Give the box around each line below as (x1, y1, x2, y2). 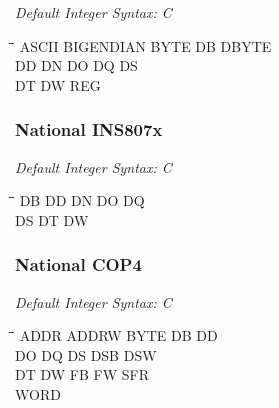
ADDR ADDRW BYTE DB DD (19, 325, 218, 346)
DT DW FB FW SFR (15, 364, 149, 385)
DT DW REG (15, 74, 101, 95)
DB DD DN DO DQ (19, 190, 145, 211)
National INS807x (15, 117, 163, 142)
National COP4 (15, 252, 142, 277)
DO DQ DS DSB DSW (15, 344, 157, 365)
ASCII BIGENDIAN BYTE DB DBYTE (19, 35, 272, 56)
